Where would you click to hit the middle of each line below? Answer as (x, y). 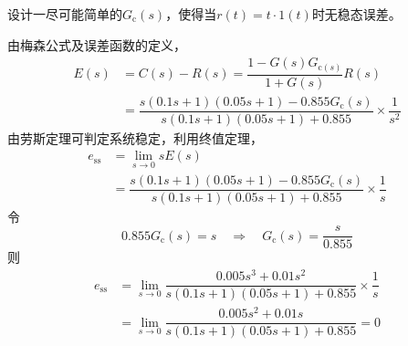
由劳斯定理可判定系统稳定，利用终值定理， (135, 137)
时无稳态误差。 (356, 14)
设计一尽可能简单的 (65, 14)
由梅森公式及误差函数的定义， (97, 44)
